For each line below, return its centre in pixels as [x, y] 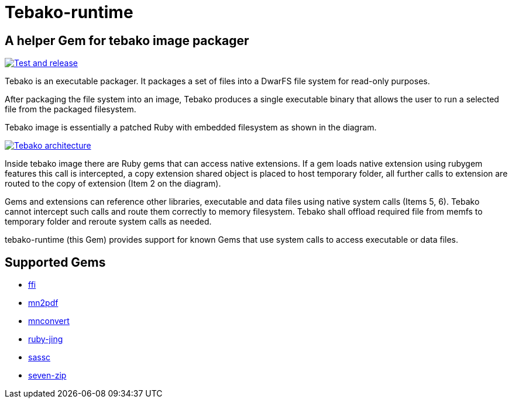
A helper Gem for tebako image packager [127, 40]
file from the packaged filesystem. [71, 109]
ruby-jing [46, 339]
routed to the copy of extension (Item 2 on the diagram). [113, 184]
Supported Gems [55, 262]
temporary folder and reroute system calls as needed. [108, 222]
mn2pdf [43, 303]
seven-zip [47, 376]
